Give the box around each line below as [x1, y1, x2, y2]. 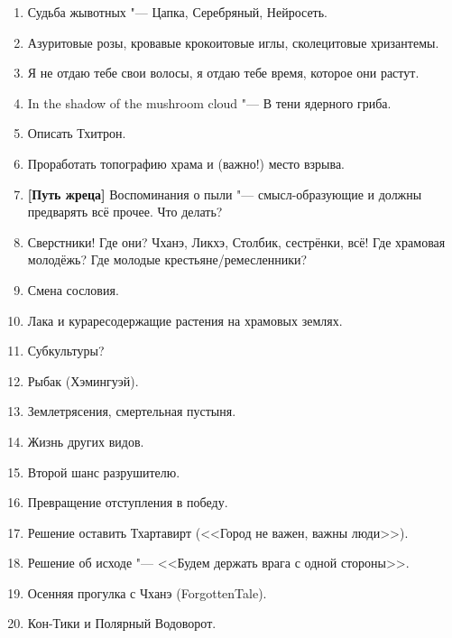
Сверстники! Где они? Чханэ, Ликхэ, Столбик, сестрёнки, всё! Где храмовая [27, 232, 446, 251]
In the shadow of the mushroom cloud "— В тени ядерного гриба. [27, 93, 392, 112]
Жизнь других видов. [27, 431, 144, 450]
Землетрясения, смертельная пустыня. [27, 402, 236, 421]
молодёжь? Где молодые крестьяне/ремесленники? [27, 250, 308, 269]
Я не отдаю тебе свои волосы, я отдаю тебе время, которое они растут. [27, 63, 420, 82]
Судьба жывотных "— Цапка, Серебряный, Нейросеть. [27, 3, 327, 21]
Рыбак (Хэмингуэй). [27, 371, 139, 390]
